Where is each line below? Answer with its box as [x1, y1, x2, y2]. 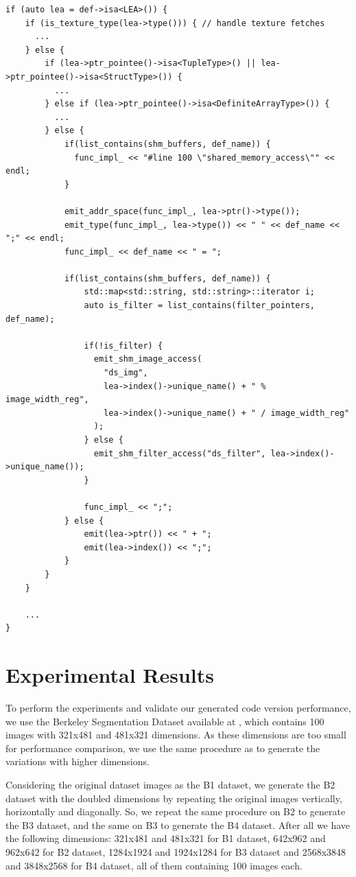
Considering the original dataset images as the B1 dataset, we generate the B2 [5, 777, 335, 791]
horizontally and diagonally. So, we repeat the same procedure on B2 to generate [5, 804, 346, 819]
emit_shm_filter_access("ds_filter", [93, 448, 266, 458]
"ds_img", [104, 368, 148, 378]
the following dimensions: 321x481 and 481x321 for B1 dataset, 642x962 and [5, 831, 326, 845]
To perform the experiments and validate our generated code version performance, [5, 701, 351, 715]
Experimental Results [5, 661, 214, 689]
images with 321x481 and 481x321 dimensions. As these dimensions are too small [5, 727, 346, 742]
